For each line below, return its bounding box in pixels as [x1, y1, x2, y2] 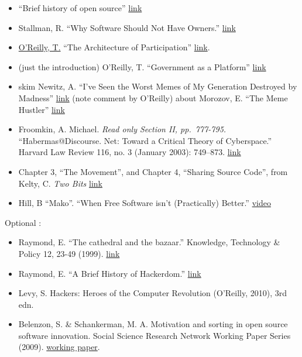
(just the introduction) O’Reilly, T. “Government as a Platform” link [18, 60, 266, 73]
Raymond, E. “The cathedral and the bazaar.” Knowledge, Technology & [18, 236, 280, 248]
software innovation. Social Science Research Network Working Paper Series [18, 329, 291, 341]
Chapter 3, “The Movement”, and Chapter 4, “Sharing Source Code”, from [18, 165, 288, 177]
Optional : [5, 216, 42, 228]
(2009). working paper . [18, 341, 100, 353]
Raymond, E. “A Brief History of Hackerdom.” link [18, 267, 201, 279]
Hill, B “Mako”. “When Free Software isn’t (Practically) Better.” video [18, 197, 271, 209]
